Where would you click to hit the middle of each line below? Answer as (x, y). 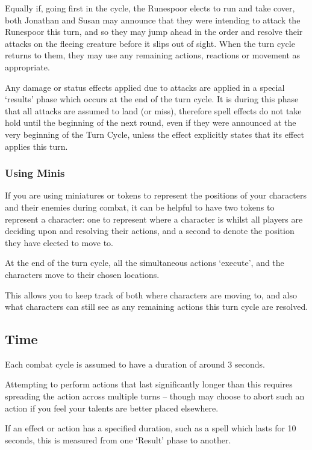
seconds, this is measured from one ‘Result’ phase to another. (118, 439)
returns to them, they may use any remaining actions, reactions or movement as (153, 55)
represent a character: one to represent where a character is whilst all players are (154, 219)
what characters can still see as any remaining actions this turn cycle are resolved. (157, 307)
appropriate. (27, 66)
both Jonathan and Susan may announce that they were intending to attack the (153, 20)
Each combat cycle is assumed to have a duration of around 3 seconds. (135, 364)
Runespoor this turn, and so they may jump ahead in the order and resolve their (154, 32)
